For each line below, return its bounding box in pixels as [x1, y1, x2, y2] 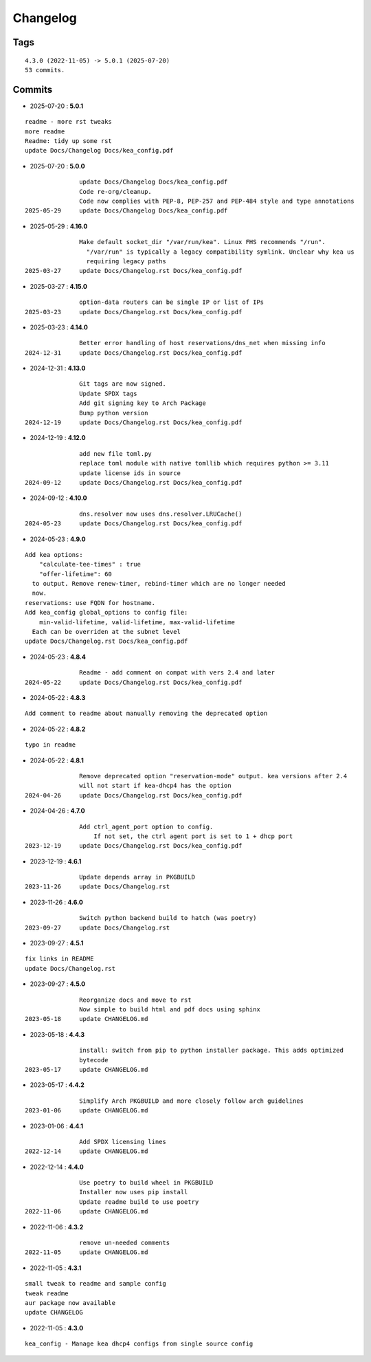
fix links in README [25, 955, 94, 963]
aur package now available [25, 1299, 116, 1306]
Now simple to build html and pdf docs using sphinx [79, 1005, 260, 1013]
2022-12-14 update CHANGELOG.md [25, 1147, 148, 1155]
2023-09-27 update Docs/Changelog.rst [25, 923, 170, 932]
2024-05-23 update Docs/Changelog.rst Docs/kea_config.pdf [25, 520, 243, 527]
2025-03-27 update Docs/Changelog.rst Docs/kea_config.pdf [25, 267, 243, 275]
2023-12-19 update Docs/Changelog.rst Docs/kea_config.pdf [25, 842, 243, 850]
